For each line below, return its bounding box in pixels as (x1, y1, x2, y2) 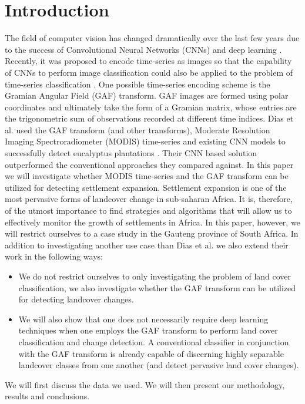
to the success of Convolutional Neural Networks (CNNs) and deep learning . (5, 43, 282, 55)
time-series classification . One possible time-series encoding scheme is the (5, 78, 270, 90)
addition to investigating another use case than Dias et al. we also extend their (5, 238, 289, 251)
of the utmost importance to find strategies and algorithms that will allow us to (5, 204, 292, 217)
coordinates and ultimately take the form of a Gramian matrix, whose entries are (5, 100, 297, 113)
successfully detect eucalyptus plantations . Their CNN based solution (5, 147, 257, 159)
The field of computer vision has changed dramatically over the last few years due (5, 32, 300, 44)
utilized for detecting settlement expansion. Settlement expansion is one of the (5, 181, 287, 193)
